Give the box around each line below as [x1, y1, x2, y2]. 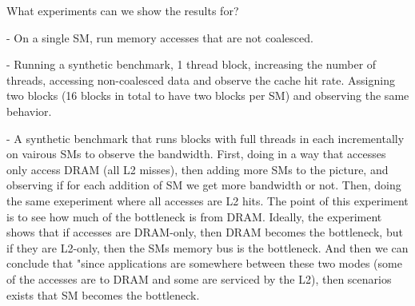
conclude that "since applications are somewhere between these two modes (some [6, 255, 402, 272]
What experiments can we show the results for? [6, 2, 239, 18]
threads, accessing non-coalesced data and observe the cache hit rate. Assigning [6, 71, 395, 88]
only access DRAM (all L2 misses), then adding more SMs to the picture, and [6, 161, 389, 177]
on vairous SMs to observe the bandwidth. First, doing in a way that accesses [6, 145, 386, 162]
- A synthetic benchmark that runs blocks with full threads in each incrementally [6, 129, 405, 146]
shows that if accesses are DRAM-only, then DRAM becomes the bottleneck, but [6, 224, 403, 240]
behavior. [6, 102, 52, 119]
